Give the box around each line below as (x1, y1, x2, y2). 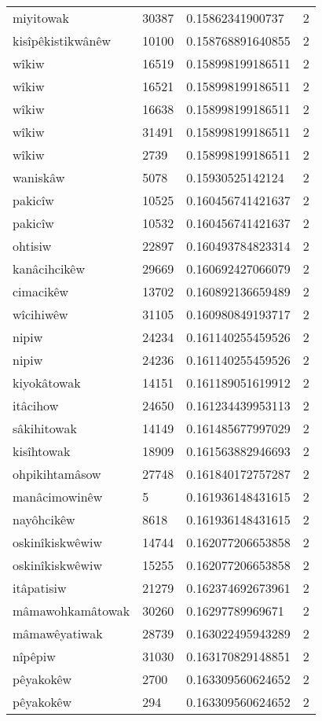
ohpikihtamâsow (13, 465, 101, 483)
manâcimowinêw (13, 487, 103, 506)
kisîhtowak (13, 442, 71, 460)
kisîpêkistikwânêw (13, 31, 112, 50)
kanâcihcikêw (13, 259, 86, 278)
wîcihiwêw (13, 305, 68, 323)
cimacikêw (13, 282, 69, 300)
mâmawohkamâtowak (13, 601, 130, 620)
